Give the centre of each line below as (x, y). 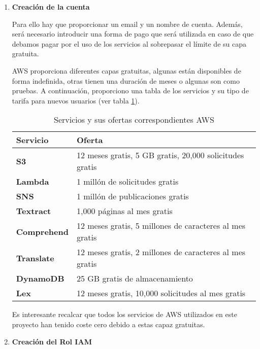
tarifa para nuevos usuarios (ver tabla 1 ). (76, 100)
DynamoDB (40, 278)
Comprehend (42, 231)
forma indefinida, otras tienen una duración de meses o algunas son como (126, 80)
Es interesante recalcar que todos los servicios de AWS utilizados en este (124, 314)
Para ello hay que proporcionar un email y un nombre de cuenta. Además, (127, 24)
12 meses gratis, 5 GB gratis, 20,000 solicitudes (160, 155)
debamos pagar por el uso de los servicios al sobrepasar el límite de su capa (129, 43)
